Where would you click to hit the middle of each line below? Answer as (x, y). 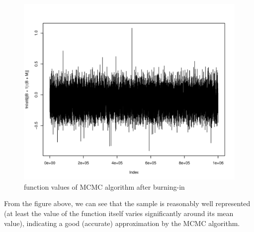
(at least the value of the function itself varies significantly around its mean (119, 213)
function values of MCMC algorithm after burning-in (104, 186)
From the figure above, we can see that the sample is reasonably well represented (127, 203)
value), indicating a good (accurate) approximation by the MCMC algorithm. (122, 223)
